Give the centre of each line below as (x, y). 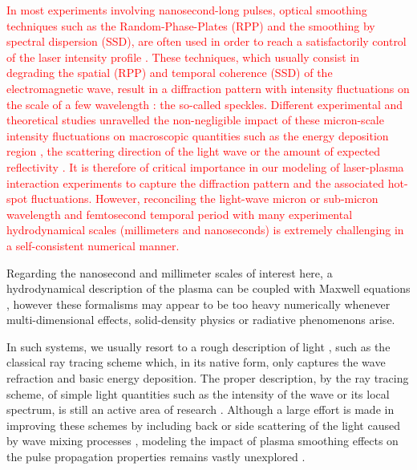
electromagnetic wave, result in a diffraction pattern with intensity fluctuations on (208, 88)
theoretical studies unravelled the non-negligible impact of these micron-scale (195, 120)
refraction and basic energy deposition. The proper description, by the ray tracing (208, 378)
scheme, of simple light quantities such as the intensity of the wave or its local (198, 393)
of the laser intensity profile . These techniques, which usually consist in (183, 57)
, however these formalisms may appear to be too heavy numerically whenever (198, 304)
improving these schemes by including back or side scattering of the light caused (203, 425)
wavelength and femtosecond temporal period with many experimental (180, 214)
